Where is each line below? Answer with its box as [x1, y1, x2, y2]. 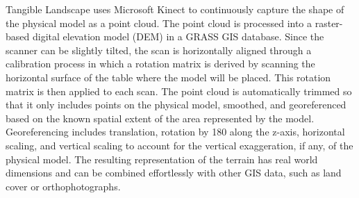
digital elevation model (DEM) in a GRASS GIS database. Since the [32, 29, 324, 44]
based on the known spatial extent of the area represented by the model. [6, 110, 315, 125]
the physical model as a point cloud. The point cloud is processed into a [6, 15, 312, 30]
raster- [315, 15, 343, 30]
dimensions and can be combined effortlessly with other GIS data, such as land [6, 165, 342, 180]
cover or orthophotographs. [6, 179, 121, 193]
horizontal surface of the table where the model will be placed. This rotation [6, 69, 331, 84]
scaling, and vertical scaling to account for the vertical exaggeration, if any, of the [6, 138, 353, 152]
